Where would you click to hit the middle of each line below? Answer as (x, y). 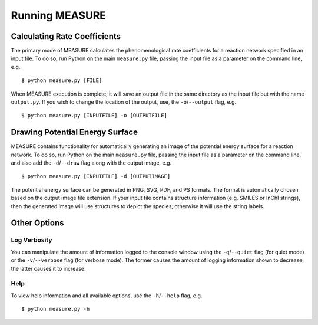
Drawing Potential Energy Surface (74, 132)
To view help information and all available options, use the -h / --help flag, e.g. (107, 296)
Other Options (37, 223)
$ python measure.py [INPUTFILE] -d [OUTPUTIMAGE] (96, 176)
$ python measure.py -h (56, 309)
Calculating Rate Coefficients (66, 36)
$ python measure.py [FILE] (62, 81)
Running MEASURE (58, 15)
